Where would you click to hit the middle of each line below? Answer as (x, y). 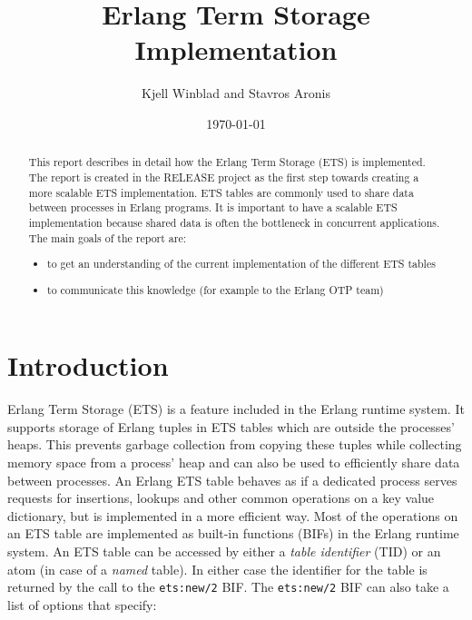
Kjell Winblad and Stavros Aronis (236, 93)
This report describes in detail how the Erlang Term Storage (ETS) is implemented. (227, 162)
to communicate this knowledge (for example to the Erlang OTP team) (216, 289)
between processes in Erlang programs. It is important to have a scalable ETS (213, 207)
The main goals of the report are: (108, 237)
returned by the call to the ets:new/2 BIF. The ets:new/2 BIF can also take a (228, 587)
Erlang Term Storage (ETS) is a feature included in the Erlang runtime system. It (236, 409)
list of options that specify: (82, 604)
